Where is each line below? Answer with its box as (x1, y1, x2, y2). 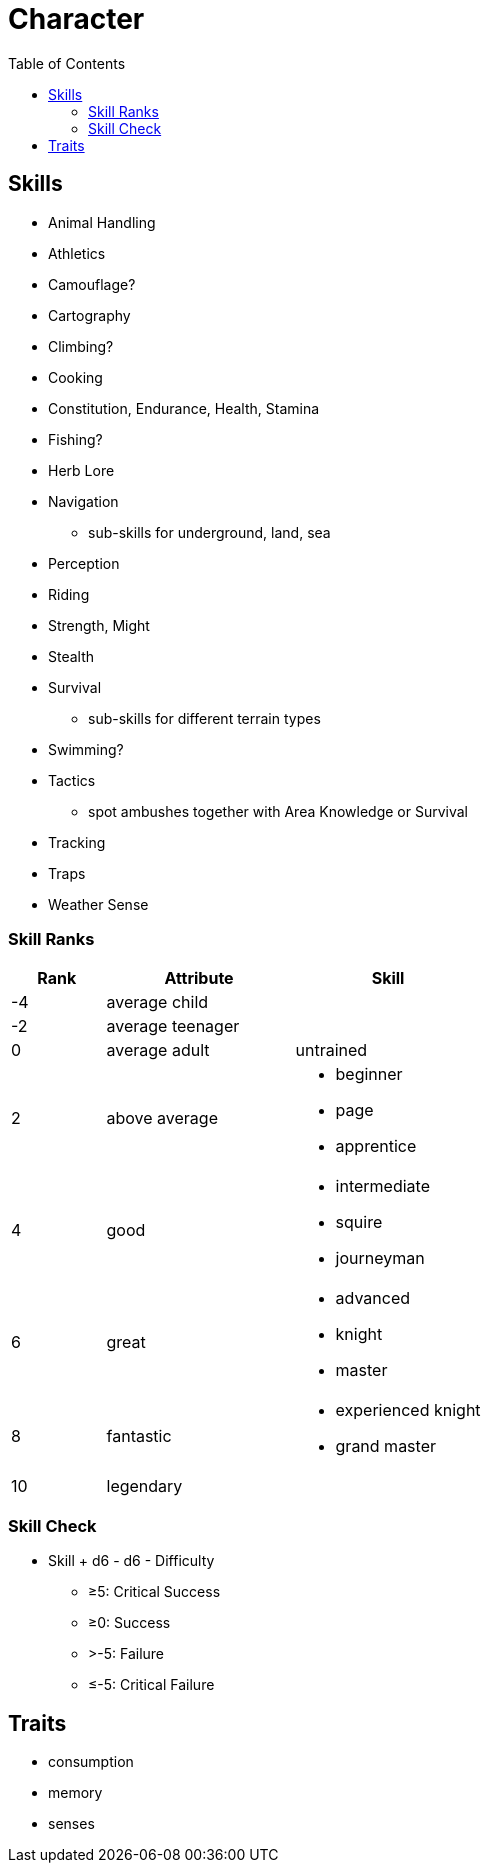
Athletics (48, 244, 106, 262)
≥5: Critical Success (88, 1583, 221, 1601)
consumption (48, 1752, 134, 1770)
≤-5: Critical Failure (88, 1676, 215, 1694)
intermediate (335, 1176, 430, 1197)
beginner (335, 1064, 403, 1085)
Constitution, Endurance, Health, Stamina (48, 399, 320, 417)
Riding (48, 585, 90, 603)
